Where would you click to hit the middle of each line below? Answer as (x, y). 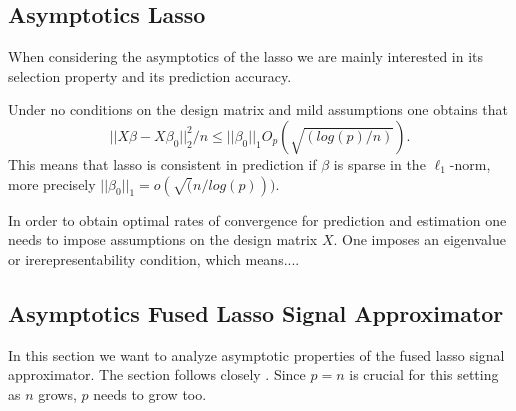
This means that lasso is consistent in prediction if (162, 163)
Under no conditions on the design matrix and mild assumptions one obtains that (258, 109)
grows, (57, 393)
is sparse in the (379, 163)
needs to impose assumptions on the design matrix (163, 239)
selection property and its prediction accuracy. (150, 75)
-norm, (470, 163)
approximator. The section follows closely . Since (157, 374)
